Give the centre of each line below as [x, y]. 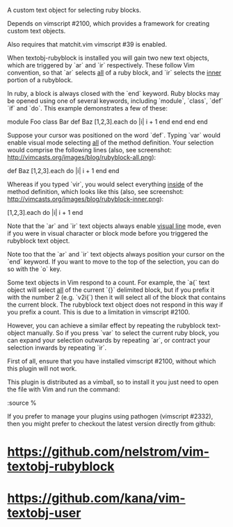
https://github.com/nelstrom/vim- [109, 452]
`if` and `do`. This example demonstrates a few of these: [88, 108]
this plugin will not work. [42, 368]
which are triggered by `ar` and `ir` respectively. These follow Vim [101, 65]
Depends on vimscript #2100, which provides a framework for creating [109, 23]
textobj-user [44, 513]
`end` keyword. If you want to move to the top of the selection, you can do [113, 261]
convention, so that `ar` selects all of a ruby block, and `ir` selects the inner [114, 73]
